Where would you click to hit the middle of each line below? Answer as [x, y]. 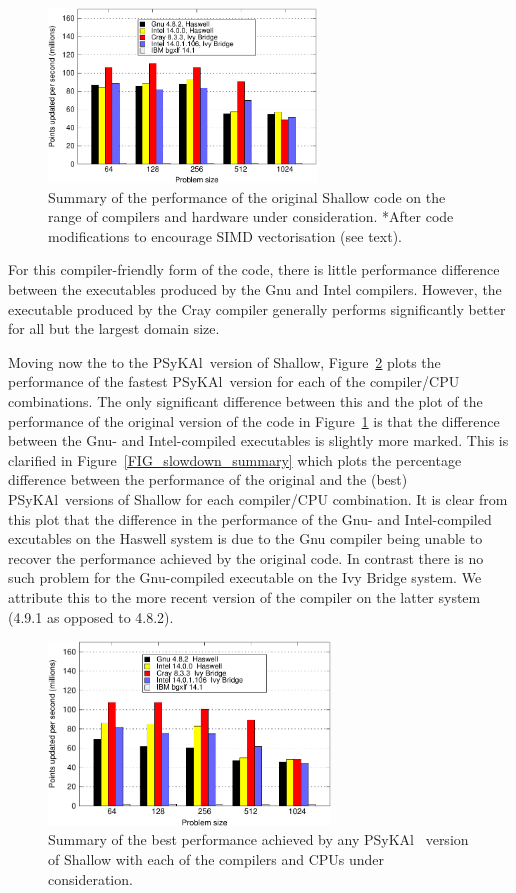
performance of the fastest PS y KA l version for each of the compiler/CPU [234, 381]
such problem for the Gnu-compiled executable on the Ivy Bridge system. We [245, 577]
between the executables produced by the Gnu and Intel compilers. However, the [255, 289]
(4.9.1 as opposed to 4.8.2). [91, 616]
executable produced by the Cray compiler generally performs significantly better [257, 308]
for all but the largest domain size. [114, 328]
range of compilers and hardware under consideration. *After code [251, 216]
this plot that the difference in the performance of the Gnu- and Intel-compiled [250, 518]
